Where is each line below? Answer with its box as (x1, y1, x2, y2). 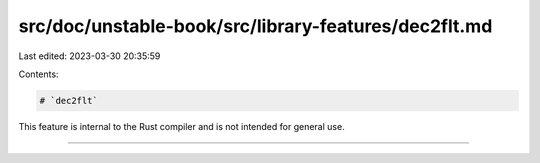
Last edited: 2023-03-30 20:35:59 (18, 50, 161, 62)
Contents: (18, 68, 59, 80)
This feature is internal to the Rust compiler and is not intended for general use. (18, 120, 345, 132)
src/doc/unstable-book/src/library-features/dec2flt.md (18, 15, 493, 37)
